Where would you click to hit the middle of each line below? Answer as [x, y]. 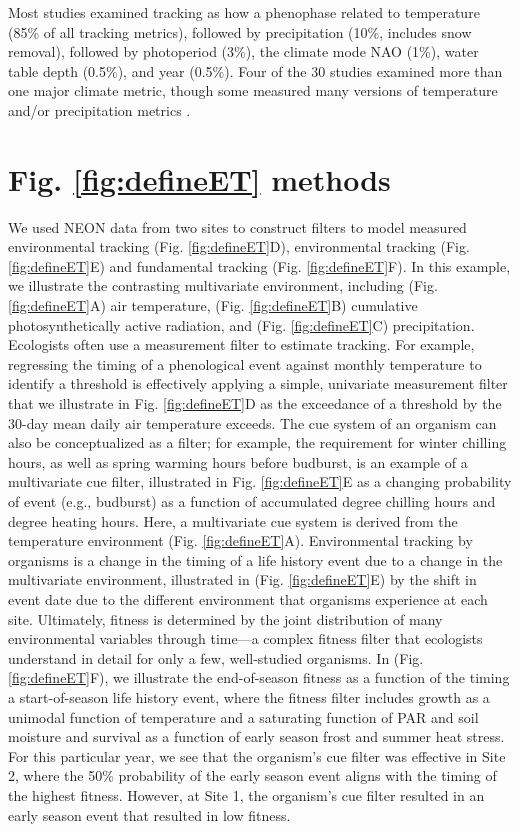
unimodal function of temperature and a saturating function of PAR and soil [243, 716]
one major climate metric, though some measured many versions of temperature [253, 90]
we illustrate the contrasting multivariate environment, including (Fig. [223, 285]
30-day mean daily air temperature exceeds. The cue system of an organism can [252, 422]
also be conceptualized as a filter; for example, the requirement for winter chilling [257, 442]
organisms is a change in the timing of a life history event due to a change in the [255, 559]
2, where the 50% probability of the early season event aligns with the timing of [252, 775]
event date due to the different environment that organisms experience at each [248, 598]
